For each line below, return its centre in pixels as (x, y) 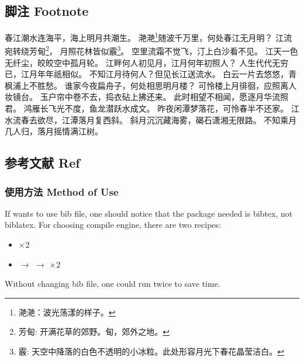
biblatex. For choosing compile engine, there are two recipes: (113, 225)
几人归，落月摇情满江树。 (54, 131)
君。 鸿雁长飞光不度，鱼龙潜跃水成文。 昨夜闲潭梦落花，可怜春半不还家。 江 (152, 108)
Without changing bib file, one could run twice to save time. (113, 284)
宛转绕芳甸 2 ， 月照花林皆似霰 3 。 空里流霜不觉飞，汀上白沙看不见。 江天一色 (151, 50)
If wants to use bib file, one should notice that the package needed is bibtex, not (149, 213)
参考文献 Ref (42, 163)
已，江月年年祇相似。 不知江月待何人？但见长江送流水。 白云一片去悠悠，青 (151, 74)
